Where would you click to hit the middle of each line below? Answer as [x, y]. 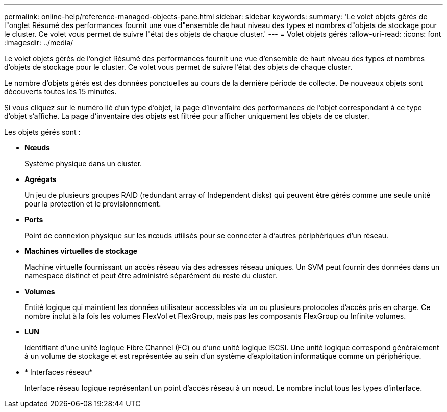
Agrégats [41, 179]
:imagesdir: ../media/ [39, 43]
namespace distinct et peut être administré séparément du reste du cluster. [151, 276]
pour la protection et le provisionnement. [93, 204]
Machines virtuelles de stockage [81, 251]
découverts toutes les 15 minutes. [60, 92]
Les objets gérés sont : [42, 132]
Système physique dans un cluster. [83, 163]
